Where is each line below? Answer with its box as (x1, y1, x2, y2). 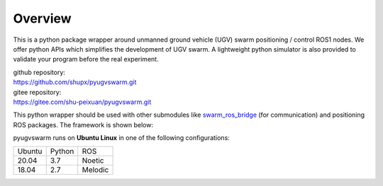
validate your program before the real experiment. (13, 55, 159, 64)
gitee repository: (13, 88, 62, 96)
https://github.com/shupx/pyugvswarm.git (13, 78, 137, 86)
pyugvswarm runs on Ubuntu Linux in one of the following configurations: (13, 134, 230, 142)
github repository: (13, 68, 65, 76)
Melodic (82, 165, 109, 175)
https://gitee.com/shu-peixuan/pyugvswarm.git (13, 98, 152, 106)
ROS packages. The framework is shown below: (13, 120, 154, 129)
